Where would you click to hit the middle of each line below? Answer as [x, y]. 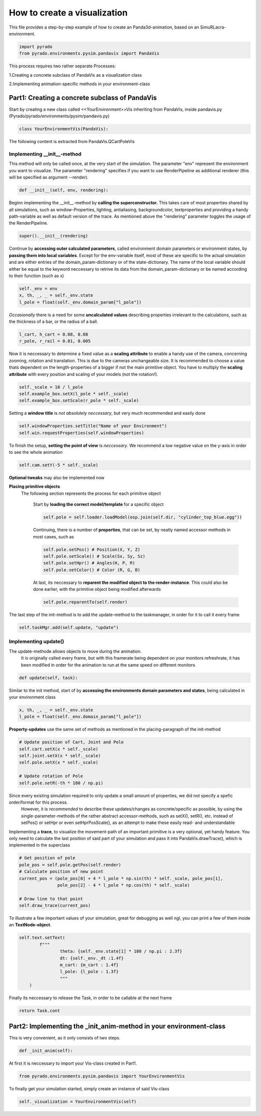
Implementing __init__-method [45, 154]
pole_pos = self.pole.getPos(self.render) [70, 865]
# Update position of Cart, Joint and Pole [72, 742]
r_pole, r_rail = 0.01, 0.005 [55, 341]
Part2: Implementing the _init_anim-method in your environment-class [117, 1026]
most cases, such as [54, 536]
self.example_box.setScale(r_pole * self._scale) [79, 401]
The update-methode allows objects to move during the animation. [75, 651]
